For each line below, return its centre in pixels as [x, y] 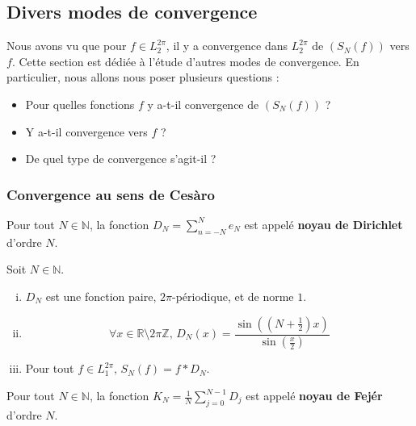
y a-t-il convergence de [203, 104]
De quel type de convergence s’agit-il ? [121, 159]
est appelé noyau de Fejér [314, 396]
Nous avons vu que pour [67, 46]
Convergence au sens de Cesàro [111, 194]
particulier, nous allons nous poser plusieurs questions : [143, 77]
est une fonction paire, [101, 296]
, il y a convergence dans [227, 46]
